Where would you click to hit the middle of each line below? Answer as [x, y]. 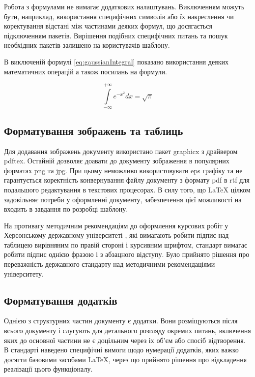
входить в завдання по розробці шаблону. [66, 209]
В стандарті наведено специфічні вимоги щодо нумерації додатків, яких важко [121, 350]
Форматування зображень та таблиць [94, 130]
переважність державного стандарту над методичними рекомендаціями [110, 264]
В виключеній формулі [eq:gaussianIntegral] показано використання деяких [116, 61]
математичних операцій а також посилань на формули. [85, 71]
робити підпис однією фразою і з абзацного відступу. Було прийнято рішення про [127, 254]
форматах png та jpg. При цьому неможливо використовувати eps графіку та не [123, 170]
